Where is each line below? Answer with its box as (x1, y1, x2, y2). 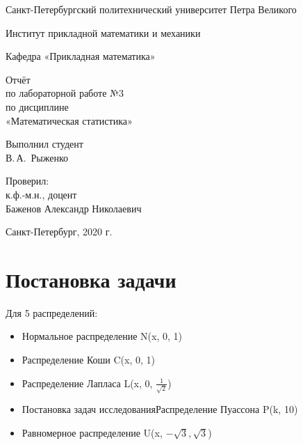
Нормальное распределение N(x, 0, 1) (22, 329, 182, 343)
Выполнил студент (6, 136, 83, 151)
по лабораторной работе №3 (6, 86, 124, 100)
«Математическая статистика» (6, 113, 133, 127)
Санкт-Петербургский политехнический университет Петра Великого (6, 2, 297, 16)
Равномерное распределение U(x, (22, 425, 163, 439)
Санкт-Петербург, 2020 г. (6, 224, 113, 239)
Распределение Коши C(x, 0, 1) (22, 352, 156, 367)
